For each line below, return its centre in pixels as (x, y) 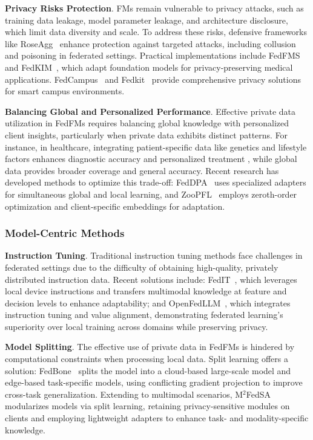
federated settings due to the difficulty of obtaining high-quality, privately (142, 267)
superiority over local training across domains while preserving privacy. (137, 326)
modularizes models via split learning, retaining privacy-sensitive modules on (147, 406)
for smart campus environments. (65, 91)
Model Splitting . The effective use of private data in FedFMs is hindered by (150, 347)
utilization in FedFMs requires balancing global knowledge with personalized (147, 123)
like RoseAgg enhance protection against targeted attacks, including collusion (150, 43)
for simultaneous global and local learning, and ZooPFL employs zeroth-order (151, 194)
